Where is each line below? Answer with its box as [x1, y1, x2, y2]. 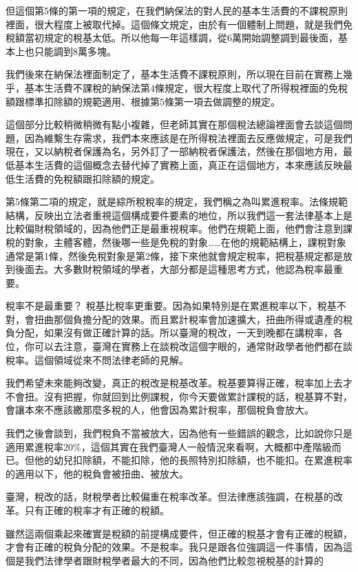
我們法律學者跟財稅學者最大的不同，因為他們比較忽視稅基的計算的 [24, 553, 324, 567]
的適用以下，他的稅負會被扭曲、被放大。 [6, 466, 189, 480]
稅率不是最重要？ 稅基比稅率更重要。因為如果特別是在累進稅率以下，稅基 [6, 298, 337, 313]
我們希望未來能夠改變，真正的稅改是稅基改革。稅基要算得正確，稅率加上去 [6, 376, 343, 390]
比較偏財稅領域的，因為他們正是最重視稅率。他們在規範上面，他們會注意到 [6, 221, 343, 236]
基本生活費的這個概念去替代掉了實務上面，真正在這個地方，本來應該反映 [14, 157, 343, 172]
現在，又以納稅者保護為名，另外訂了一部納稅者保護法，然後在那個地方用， [6, 144, 343, 159]
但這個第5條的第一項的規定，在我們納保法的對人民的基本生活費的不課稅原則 [6, 3, 348, 17]
